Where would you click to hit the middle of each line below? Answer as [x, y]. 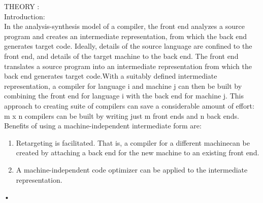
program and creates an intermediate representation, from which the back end [125, 36]
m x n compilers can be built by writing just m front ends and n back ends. [122, 115]
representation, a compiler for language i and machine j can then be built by [123, 86]
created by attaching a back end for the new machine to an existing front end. [138, 153]
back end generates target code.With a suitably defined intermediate [111, 76]
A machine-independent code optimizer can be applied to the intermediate [132, 169]
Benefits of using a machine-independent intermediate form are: [103, 126]
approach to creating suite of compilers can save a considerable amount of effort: [129, 105]
